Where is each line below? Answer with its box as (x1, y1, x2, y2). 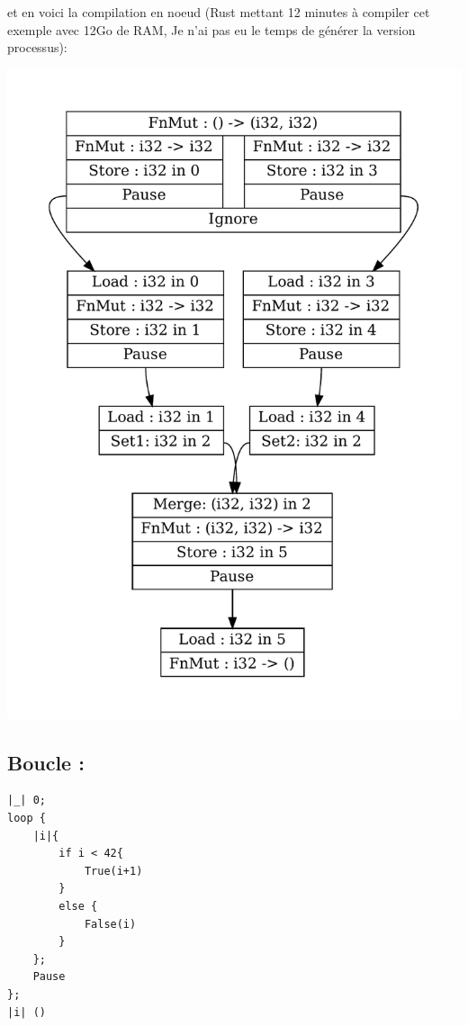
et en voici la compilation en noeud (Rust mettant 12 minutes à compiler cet (7, 3, 430, 21)
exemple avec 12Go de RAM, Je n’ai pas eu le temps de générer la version (7, 20, 416, 39)
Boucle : (7, 748, 85, 776)
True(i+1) (84, 864, 143, 877)
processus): (7, 38, 67, 57)
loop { (7, 811, 46, 824)
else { (58, 899, 98, 913)
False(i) (84, 917, 137, 931)
